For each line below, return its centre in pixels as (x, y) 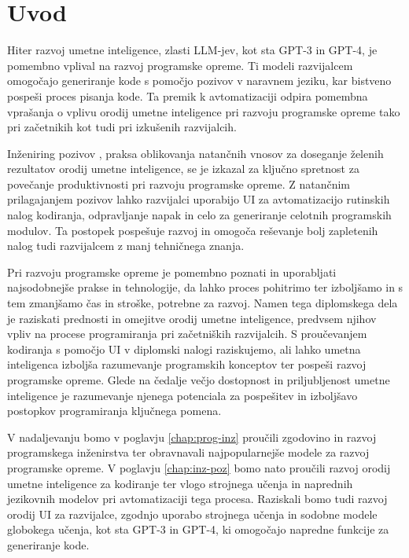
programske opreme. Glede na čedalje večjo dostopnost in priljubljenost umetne (199, 380)
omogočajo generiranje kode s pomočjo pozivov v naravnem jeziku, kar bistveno (199, 81)
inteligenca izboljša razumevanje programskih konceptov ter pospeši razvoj (187, 364)
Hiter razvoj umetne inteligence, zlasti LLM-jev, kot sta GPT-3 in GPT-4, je (192, 50)
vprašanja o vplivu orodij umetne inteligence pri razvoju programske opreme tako (204, 111)
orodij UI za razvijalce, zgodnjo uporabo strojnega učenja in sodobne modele (192, 514)
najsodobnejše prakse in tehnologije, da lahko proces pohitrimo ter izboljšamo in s (205, 287)
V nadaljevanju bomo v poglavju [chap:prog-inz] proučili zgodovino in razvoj (192, 437)
